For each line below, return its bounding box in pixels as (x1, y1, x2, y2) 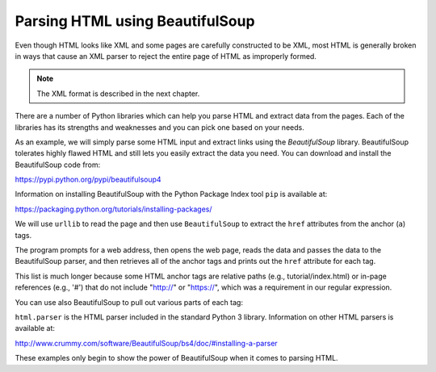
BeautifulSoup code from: (15, 160, 101, 169)
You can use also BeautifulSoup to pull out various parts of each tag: (15, 297, 244, 307)
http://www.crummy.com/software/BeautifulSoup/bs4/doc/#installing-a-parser (15, 338, 278, 348)
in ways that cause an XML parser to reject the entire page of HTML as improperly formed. (15, 51, 317, 61)
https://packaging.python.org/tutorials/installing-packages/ (15, 204, 213, 214)
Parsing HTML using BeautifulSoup (15, 12, 255, 30)
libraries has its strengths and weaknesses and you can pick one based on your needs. (15, 122, 304, 132)
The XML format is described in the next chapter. (36, 89, 200, 98)
